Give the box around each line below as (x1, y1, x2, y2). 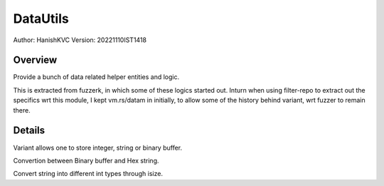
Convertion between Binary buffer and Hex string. (13, 156, 159, 165)
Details (13, 125, 46, 137)
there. (13, 105, 31, 114)
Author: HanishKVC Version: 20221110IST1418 (13, 36, 147, 44)
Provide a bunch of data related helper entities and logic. (13, 73, 180, 81)
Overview (13, 54, 58, 66)
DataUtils (13, 11, 69, 26)
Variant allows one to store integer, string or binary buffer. (13, 143, 183, 152)
